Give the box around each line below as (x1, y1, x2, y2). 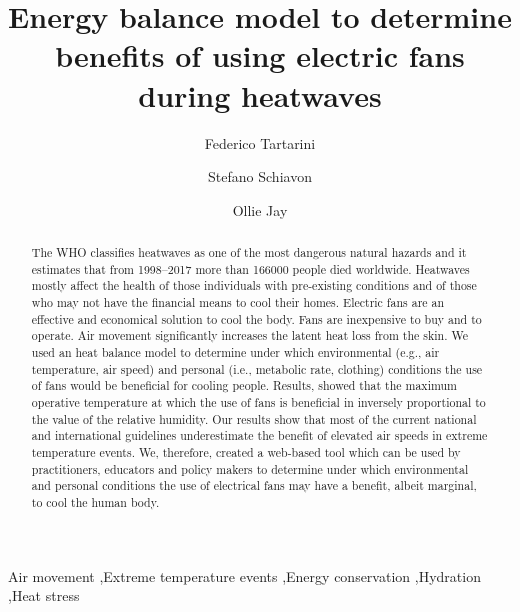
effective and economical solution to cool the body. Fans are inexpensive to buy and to (31, 310, 482, 327)
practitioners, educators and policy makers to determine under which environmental (31, 460, 469, 477)
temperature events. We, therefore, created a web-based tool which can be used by (31, 443, 461, 460)
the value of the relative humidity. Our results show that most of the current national (31, 410, 477, 427)
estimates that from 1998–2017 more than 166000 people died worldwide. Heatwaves (31, 260, 470, 277)
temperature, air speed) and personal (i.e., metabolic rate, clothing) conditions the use (31, 360, 483, 377)
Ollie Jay (232, 199, 288, 220)
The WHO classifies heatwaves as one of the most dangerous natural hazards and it (31, 244, 467, 261)
